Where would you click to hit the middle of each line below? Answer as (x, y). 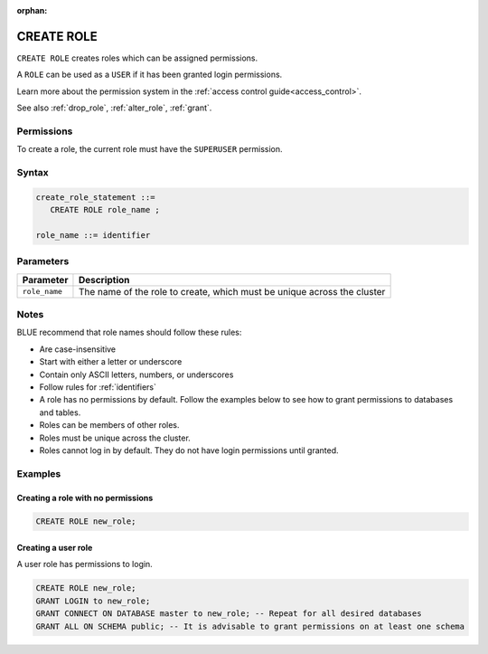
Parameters (43, 261)
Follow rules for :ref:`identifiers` (98, 387)
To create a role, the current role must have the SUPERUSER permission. (150, 149)
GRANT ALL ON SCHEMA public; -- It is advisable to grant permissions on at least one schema (250, 626)
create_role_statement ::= (95, 197)
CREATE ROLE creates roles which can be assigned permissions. (137, 58)
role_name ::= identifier (93, 235)
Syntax (33, 172)
